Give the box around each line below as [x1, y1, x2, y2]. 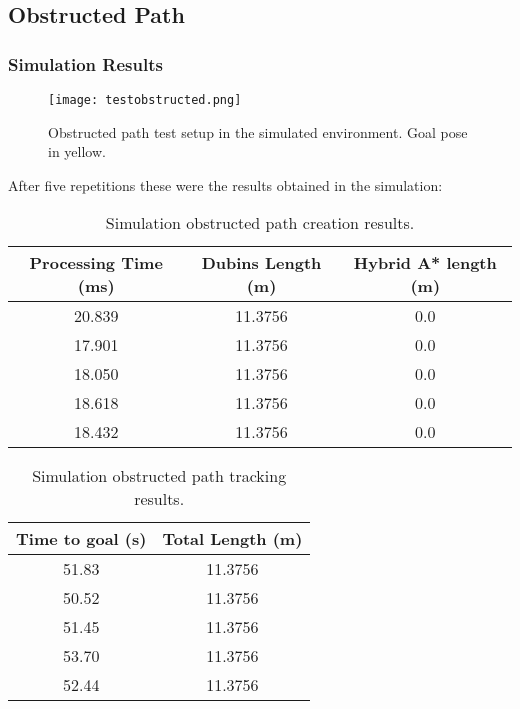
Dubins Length [201, 251, 322, 275]
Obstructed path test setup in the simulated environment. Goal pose [48, 121, 468, 142]
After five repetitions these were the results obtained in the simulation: [8, 174, 443, 195]
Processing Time [29, 251, 163, 275]
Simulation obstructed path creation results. [105, 211, 415, 235]
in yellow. [48, 141, 106, 162]
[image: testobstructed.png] [48, 93, 242, 107]
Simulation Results [8, 51, 163, 76]
